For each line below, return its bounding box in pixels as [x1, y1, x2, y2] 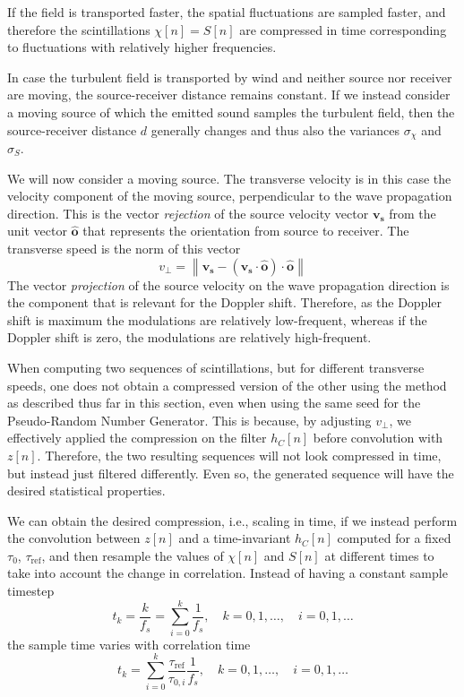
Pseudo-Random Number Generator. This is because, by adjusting [7, 410, 372, 429]
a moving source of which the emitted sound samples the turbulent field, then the [7, 102, 455, 121]
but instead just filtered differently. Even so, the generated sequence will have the [7, 463, 454, 482]
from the [389, 203, 436, 222]
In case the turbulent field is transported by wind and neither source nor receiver [7, 67, 452, 86]
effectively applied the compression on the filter [7, 428, 267, 447]
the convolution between [7, 529, 141, 547]
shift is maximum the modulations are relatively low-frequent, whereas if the [7, 310, 427, 329]
